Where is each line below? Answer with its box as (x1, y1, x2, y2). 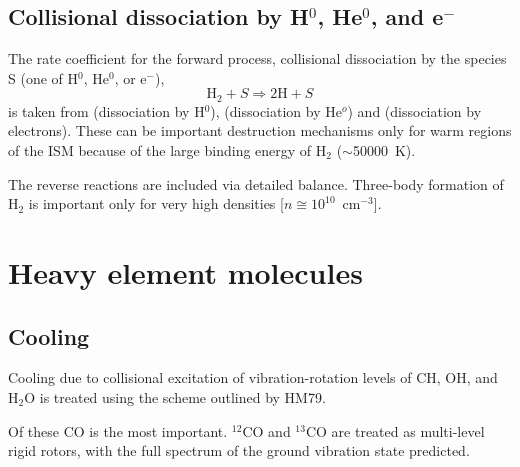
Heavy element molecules (8, 252, 363, 292)
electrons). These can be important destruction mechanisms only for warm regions (8, 120, 512, 141)
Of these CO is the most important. (8, 420, 228, 441)
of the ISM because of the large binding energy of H (8, 140, 327, 161)
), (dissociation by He (210, 100, 342, 121)
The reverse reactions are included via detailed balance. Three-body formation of (8, 173, 504, 194)
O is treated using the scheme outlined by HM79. (24, 386, 326, 407)
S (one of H (8, 67, 78, 88)
